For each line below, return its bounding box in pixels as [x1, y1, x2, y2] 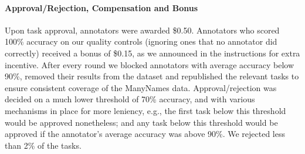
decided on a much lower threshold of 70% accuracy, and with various [5, 93, 255, 105]
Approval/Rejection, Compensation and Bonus [5, 1, 198, 14]
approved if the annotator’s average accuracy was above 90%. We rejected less [5, 128, 286, 140]
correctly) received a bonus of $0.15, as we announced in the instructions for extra [5, 46, 300, 59]
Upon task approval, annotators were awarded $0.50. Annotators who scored [5, 24, 280, 36]
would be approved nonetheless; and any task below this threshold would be [5, 116, 278, 128]
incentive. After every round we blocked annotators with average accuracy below [5, 58, 294, 71]
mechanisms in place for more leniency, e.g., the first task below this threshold [5, 104, 286, 116]
